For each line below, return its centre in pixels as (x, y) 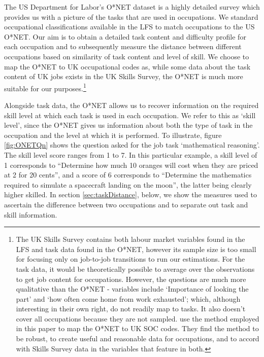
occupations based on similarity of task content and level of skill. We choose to (127, 56)
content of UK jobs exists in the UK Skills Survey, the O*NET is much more (124, 76)
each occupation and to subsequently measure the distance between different (123, 46)
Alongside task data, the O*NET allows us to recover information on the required (131, 105)
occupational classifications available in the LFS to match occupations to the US (129, 27)
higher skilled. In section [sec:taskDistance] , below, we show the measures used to (130, 194)
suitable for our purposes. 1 (45, 87)
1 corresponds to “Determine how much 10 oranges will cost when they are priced (131, 165)
